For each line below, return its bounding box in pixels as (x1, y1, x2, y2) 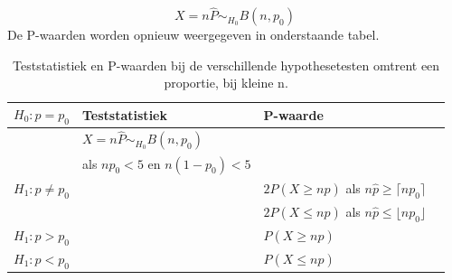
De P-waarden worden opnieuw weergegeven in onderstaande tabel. (7, 25, 380, 44)
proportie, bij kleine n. (164, 73, 288, 92)
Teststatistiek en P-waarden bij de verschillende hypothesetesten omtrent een (13, 55, 440, 74)
